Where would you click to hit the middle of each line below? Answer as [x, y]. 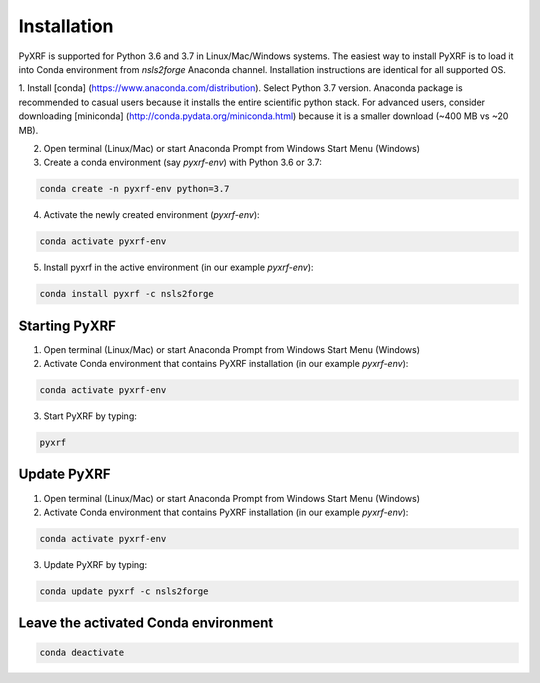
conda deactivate [82, 653]
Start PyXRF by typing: [90, 416]
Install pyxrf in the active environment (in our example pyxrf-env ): [178, 267]
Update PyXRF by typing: [95, 564]
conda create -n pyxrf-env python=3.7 [134, 189]
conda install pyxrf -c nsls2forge [126, 294]
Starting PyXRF [67, 325]
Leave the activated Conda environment [146, 623]
